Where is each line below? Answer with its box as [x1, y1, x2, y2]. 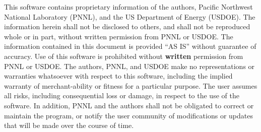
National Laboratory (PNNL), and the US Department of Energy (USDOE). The [4, 11, 255, 22]
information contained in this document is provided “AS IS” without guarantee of [4, 41, 256, 51]
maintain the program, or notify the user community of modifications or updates [4, 110, 253, 120]
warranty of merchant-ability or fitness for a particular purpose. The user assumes [4, 80, 257, 91]
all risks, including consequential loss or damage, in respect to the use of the [4, 90, 239, 101]
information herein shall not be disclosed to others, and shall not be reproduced [4, 21, 250, 32]
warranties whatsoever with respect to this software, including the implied [4, 71, 233, 81]
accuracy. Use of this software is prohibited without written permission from [4, 50, 243, 61]
